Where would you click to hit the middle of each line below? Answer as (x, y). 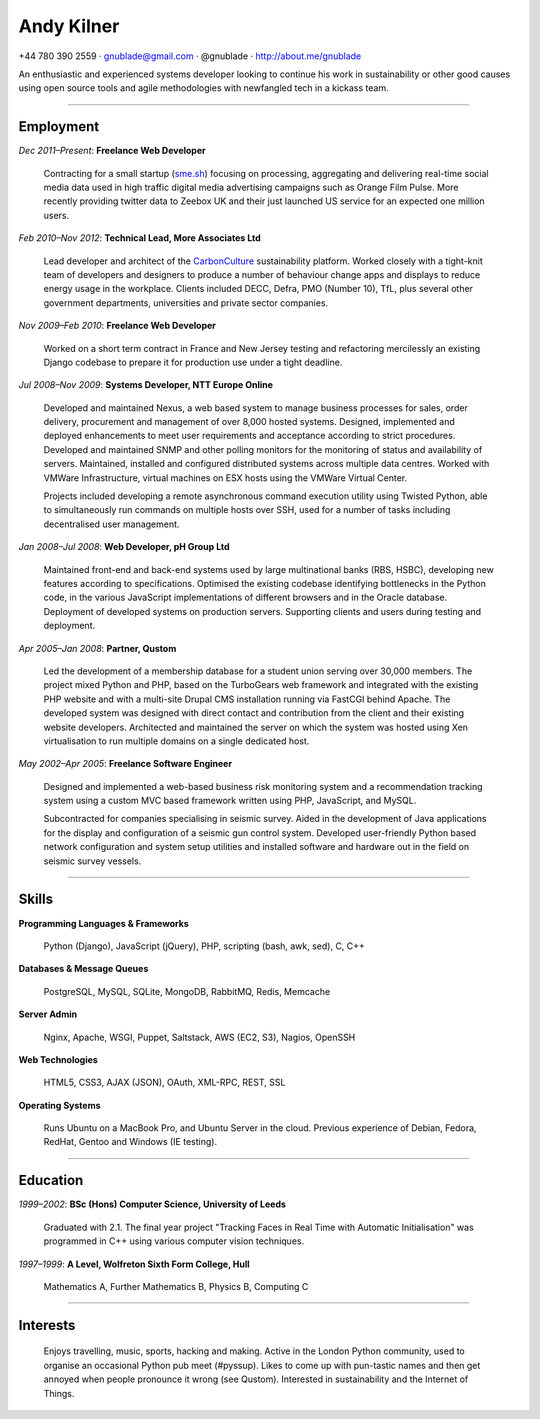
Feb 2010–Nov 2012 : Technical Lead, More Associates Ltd (140, 238)
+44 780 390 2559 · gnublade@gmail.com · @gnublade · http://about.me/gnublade (190, 56)
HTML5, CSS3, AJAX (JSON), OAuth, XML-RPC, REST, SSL (164, 1082)
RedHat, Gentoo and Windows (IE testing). (130, 1142)
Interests (47, 1325)
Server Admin (48, 1014)
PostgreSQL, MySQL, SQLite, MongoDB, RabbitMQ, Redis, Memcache (187, 991)
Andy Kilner (69, 26)
